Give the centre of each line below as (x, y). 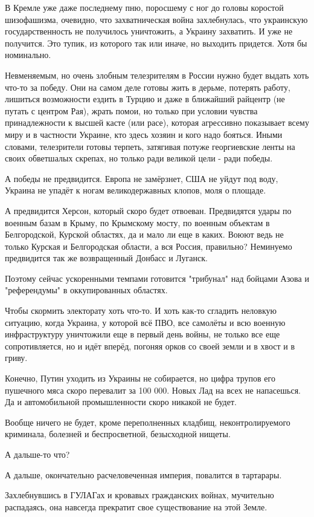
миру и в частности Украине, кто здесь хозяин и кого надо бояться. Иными (144, 134)
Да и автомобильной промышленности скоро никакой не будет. (121, 402)
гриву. (16, 358)
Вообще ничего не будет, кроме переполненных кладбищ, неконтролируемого (148, 422)
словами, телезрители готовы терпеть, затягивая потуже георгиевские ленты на (150, 146)
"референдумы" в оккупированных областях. (86, 290)
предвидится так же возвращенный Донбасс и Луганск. (106, 258)
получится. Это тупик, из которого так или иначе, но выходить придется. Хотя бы (156, 43)
